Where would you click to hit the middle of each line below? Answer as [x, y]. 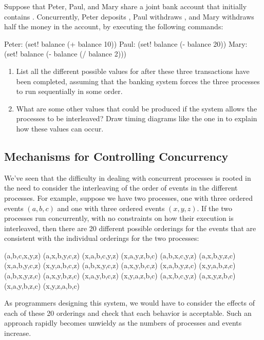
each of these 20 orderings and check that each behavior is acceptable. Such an [128, 313]
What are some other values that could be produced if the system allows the [137, 108]
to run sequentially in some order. [69, 91]
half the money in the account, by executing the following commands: [114, 26]
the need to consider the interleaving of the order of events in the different [121, 188]
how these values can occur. [60, 128]
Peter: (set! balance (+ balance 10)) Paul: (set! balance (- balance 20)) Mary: [126, 43]
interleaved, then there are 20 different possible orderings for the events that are [130, 228]
